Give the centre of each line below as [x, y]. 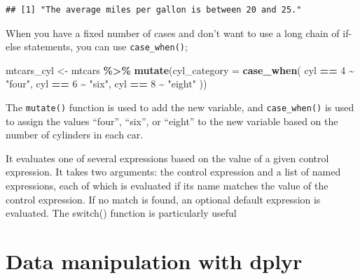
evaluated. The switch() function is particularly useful [121, 213]
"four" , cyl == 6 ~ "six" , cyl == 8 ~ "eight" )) [106, 84]
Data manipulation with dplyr [154, 261]
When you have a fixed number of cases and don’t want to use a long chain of [173, 33]
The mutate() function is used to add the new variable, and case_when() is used [180, 107]
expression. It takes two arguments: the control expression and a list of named [173, 172]
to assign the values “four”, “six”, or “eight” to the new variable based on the [172, 121]
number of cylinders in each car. [75, 135]
